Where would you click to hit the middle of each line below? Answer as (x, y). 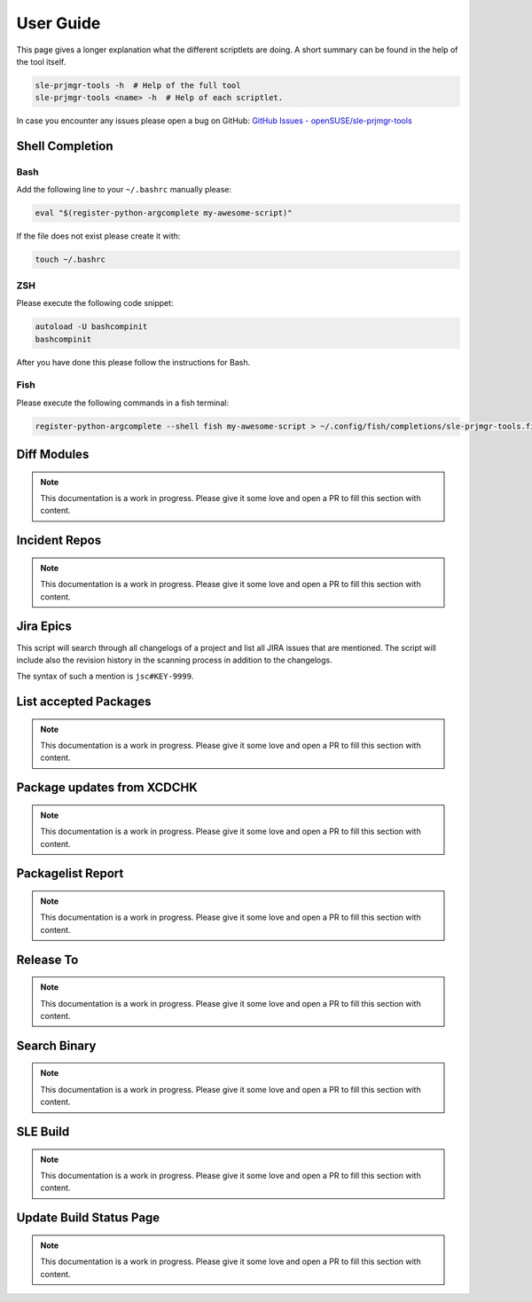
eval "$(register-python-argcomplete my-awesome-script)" (164, 213)
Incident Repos (59, 541)
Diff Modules (53, 455)
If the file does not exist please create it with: (98, 236)
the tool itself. (41, 61)
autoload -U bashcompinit (91, 327)
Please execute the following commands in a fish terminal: (123, 403)
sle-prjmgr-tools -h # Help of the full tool (138, 85)
